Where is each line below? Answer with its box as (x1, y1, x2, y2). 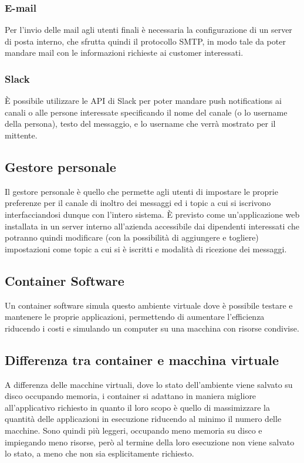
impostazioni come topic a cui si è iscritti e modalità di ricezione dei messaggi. (5, 242, 287, 255)
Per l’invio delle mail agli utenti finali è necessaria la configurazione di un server (5, 23, 292, 36)
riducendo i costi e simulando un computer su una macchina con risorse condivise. (5, 322, 299, 334)
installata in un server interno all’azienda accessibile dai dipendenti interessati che (5, 219, 299, 232)
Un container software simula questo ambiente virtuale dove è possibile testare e (5, 299, 293, 311)
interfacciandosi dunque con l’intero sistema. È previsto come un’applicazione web (5, 208, 300, 220)
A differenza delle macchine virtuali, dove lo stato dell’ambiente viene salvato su (5, 378, 293, 390)
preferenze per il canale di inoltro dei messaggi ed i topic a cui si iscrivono (5, 197, 271, 209)
